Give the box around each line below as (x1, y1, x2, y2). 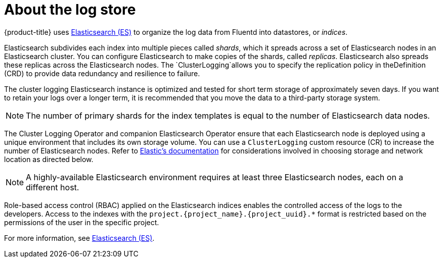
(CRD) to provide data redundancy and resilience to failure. (4, 69, 200, 78)
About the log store (4, 1, 136, 18)
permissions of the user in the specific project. (4, 218, 159, 227)
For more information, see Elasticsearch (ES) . (4, 233, 155, 242)
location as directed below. (4, 154, 94, 164)
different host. (26, 182, 79, 192)
